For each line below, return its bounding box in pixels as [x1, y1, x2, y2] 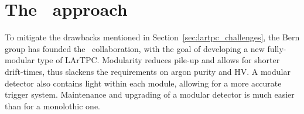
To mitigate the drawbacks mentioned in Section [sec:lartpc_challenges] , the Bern [5, 31, 300, 43]
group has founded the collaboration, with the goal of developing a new [5, 42, 265, 54]
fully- [267, 42, 286, 54]
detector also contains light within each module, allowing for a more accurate [5, 77, 282, 89]
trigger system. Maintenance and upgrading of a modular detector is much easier [5, 88, 295, 101]
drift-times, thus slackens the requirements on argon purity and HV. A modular [5, 65, 291, 77]
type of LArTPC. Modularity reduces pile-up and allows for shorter [37, 54, 280, 66]
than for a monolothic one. [5, 99, 101, 112]
